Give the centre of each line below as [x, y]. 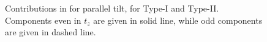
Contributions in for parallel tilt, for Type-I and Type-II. [112, 8]
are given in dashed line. [51, 32]
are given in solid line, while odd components [178, 20]
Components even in [43, 20]
